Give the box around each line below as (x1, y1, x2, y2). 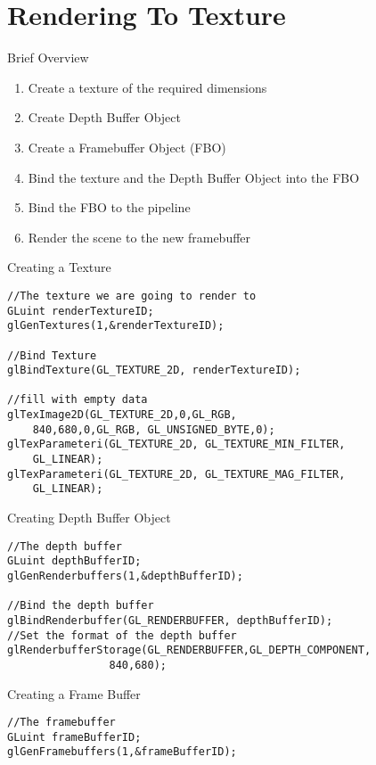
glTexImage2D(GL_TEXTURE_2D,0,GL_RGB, (7, 408, 237, 422)
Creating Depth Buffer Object (7, 508, 171, 527)
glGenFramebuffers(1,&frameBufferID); (7, 745, 237, 759)
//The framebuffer (7, 716, 116, 729)
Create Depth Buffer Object (28, 108, 181, 127)
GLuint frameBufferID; (7, 730, 142, 744)
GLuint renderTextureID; (7, 304, 154, 317)
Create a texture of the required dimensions (28, 78, 267, 96)
